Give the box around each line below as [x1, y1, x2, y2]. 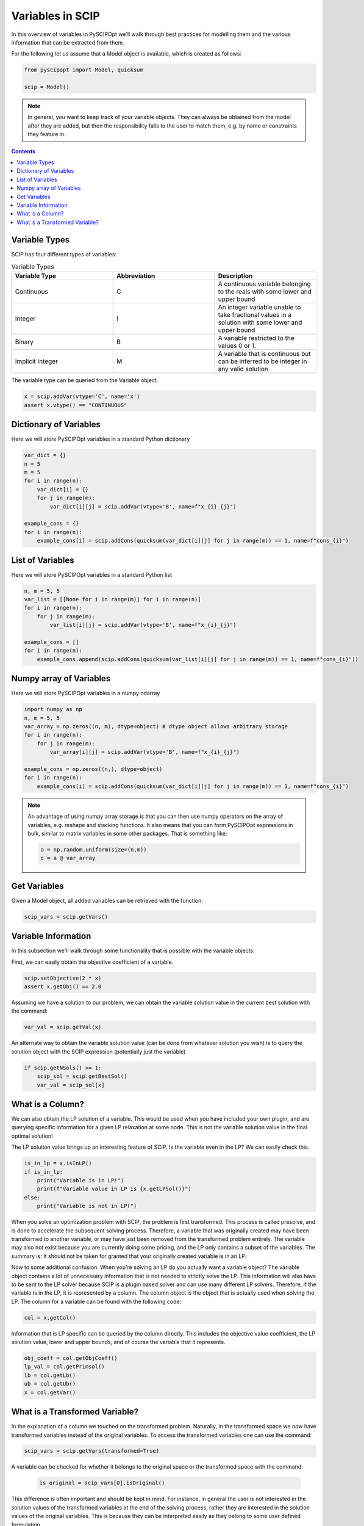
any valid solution [218, 365, 268, 374]
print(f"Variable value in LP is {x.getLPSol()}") [37, 1185, 191, 1193]
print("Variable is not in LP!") [37, 1202, 137, 1210]
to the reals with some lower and [218, 287, 312, 296]
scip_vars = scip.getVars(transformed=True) [24, 1447, 160, 1455]
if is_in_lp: [24, 1168, 63, 1175]
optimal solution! [11, 1132, 53, 1140]
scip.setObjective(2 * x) [24, 974, 102, 982]
